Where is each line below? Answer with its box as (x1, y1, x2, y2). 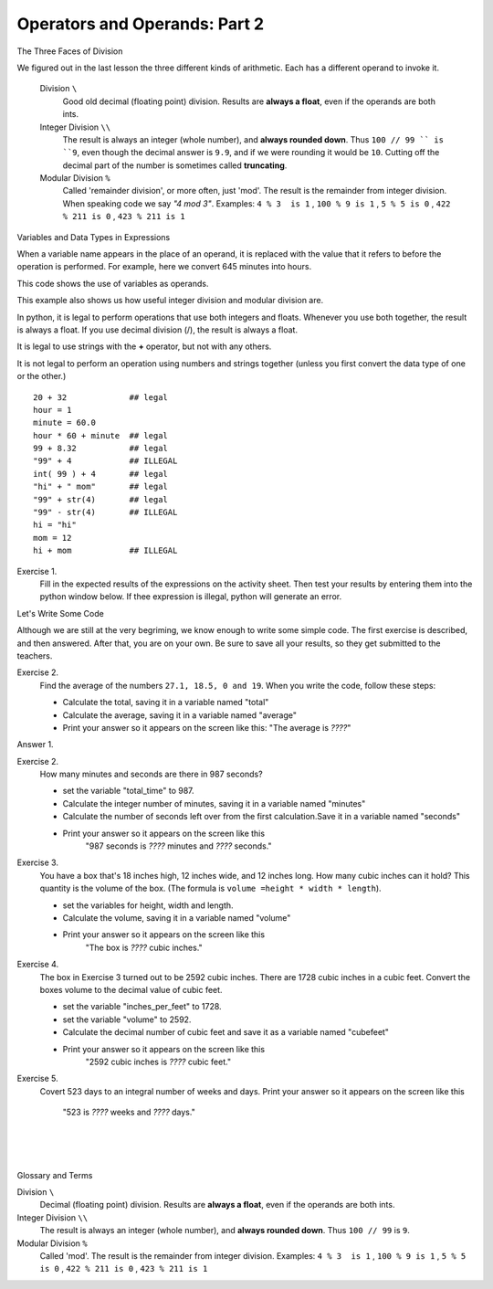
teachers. (16, 650, 53, 661)
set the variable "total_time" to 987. (62, 786, 195, 797)
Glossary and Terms (16, 1169, 93, 1180)
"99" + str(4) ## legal (33, 494, 169, 504)
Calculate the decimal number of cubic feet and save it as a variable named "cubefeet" (62, 1027, 390, 1038)
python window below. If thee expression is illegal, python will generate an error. (39, 591, 342, 602)
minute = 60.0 (33, 417, 96, 428)
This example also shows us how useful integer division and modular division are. (16, 295, 324, 306)
